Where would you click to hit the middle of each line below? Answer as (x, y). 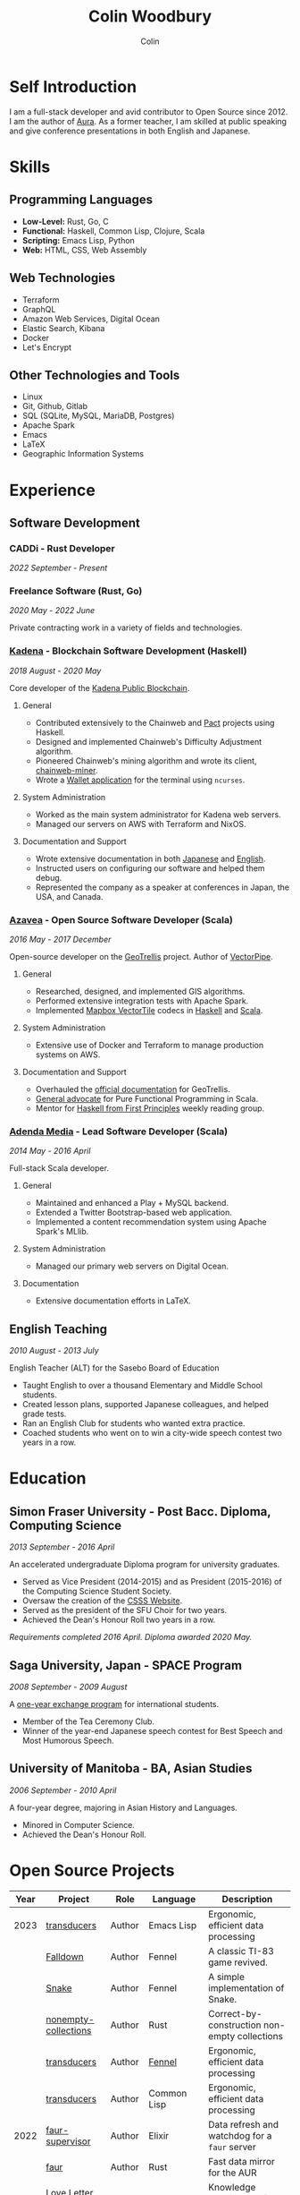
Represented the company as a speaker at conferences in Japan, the (162, 887)
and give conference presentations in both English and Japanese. (130, 131)
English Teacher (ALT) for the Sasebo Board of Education (114, 1368)
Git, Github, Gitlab (54, 406)
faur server (232, 2147)
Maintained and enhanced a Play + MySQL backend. (132, 1203)
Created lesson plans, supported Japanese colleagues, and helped (146, 1405)
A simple (227, 1977)
